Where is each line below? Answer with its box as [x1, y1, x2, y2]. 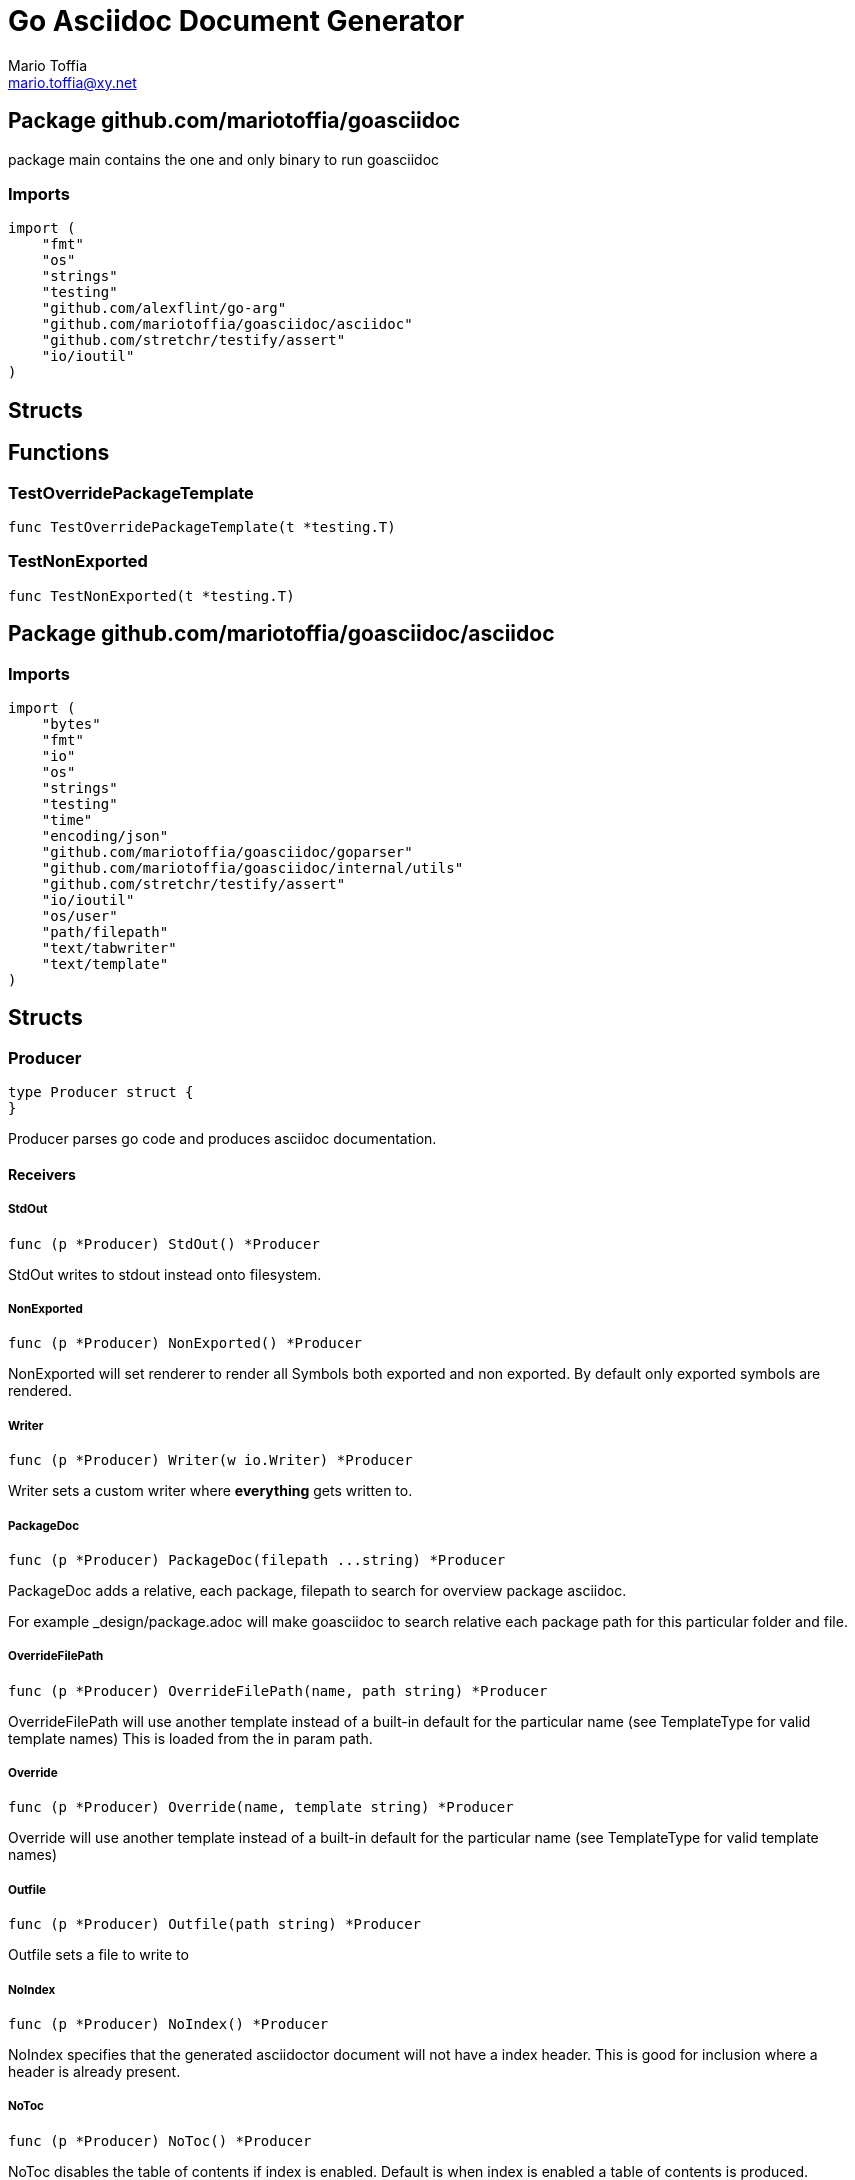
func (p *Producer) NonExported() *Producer [8, 1335, 363, 1352]
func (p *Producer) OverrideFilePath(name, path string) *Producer [8, 1682, 548, 1699]
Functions [8, 440, 110, 466]
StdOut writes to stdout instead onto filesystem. [8, 1265, 322, 1283]
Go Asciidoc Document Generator [8, 4, 465, 38]
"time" [41, 811, 93, 828]
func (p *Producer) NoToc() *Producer [8, 2132, 312, 2149]
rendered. [8, 1382, 73, 1400]
